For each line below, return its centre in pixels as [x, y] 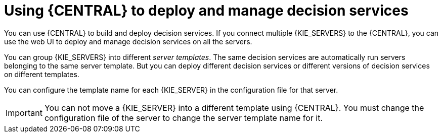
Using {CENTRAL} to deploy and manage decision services [206, 11]
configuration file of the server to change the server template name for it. [184, 118]
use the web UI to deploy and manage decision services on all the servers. [128, 41]
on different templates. [42, 74]
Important [24, 113]
